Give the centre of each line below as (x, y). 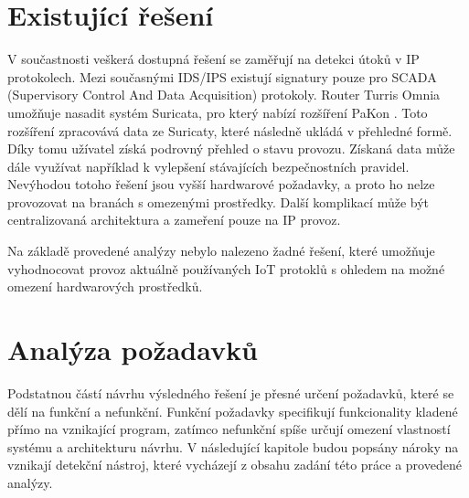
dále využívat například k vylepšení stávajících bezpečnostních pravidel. (208, 166)
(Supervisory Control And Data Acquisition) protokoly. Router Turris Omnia (224, 95)
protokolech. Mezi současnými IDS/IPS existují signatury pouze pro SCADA (222, 76)
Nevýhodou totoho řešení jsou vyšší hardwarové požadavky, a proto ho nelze (221, 184)
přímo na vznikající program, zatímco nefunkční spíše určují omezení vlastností (229, 429)
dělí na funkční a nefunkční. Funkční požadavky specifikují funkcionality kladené (233, 411)
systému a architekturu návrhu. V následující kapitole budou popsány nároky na (233, 446)
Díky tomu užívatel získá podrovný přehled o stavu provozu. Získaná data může (231, 148)
